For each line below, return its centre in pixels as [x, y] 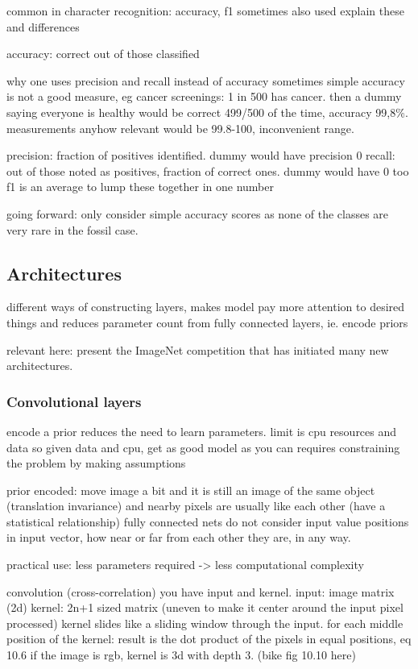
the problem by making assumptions [96, 463]
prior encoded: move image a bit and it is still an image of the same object [191, 490]
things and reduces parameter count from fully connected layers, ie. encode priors [207, 322]
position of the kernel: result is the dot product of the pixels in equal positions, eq [209, 639]
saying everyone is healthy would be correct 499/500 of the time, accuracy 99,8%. [207, 112]
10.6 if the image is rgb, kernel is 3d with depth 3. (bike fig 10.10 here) [181, 655]
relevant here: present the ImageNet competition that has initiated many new [198, 349]
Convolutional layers [74, 401]
